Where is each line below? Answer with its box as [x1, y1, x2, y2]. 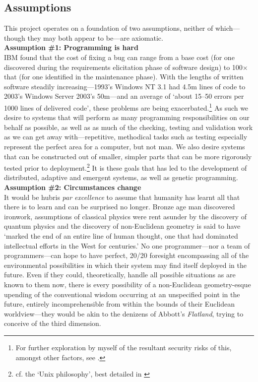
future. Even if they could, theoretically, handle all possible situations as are [4, 269, 236, 280]
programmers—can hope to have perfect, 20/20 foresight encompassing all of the [4, 250, 249, 260]
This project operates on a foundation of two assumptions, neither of [4, 23, 213, 33]
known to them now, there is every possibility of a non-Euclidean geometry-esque [4, 279, 251, 289]
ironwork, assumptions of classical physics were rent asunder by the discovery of [4, 211, 247, 221]
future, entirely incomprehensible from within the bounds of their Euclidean [4, 299, 235, 309]
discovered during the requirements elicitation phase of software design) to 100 [4, 62, 243, 72]
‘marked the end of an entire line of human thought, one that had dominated [4, 230, 238, 241]
